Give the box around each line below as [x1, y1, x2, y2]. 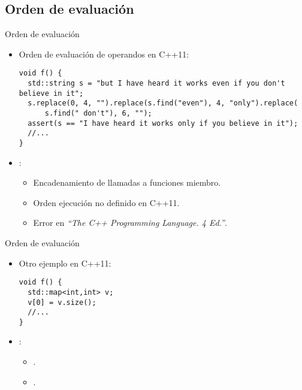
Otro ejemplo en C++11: [19, 256, 111, 269]
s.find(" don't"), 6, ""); [44, 109, 152, 118]
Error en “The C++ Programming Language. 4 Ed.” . [33, 216, 227, 229]
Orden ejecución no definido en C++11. [33, 196, 180, 208]
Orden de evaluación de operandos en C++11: [19, 47, 189, 60]
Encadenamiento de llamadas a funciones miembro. [33, 176, 221, 189]
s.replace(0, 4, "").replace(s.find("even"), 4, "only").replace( [28, 99, 298, 108]
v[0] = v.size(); [28, 298, 96, 307]
